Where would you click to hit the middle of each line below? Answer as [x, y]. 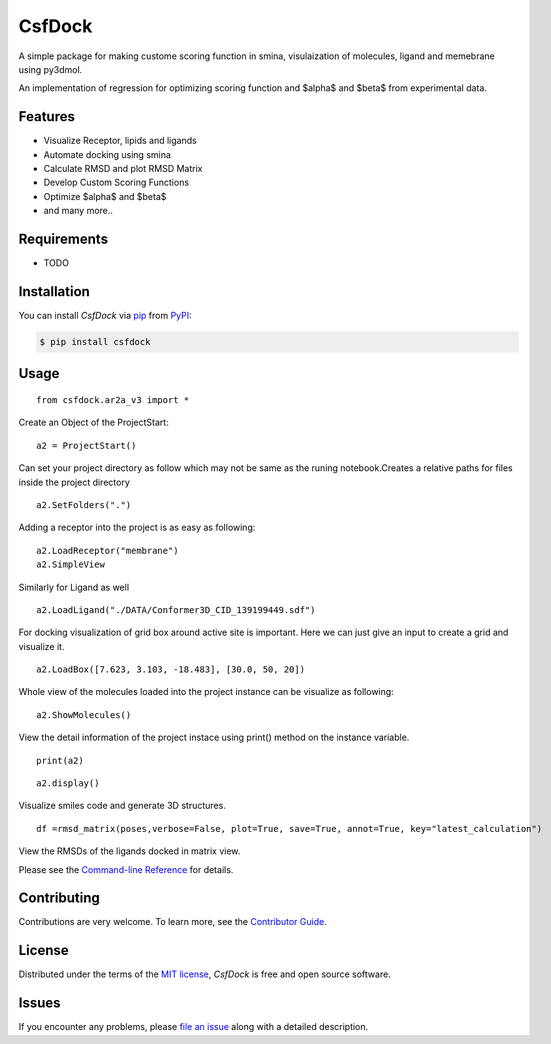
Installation [54, 291]
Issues [39, 1003]
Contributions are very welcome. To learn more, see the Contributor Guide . [172, 922]
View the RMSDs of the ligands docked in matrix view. [129, 851]
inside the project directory [74, 482]
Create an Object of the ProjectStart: [93, 422]
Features [46, 116]
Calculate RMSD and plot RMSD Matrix [123, 169]
